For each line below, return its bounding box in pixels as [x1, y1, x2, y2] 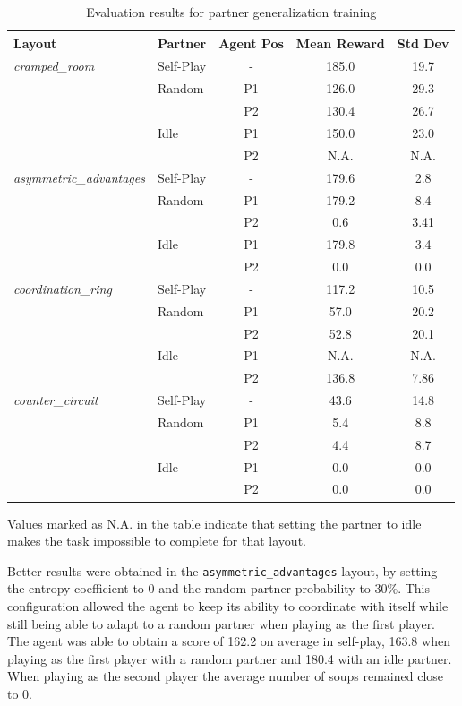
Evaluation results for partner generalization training [86, 3, 377, 21]
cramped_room [13, 56, 95, 75]
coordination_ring [13, 279, 112, 297]
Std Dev [397, 33, 449, 52]
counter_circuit [13, 391, 98, 409]
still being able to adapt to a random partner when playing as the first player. [7, 614, 436, 633]
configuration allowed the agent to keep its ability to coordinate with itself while [7, 597, 449, 615]
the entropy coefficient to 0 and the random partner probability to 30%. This [7, 579, 431, 598]
